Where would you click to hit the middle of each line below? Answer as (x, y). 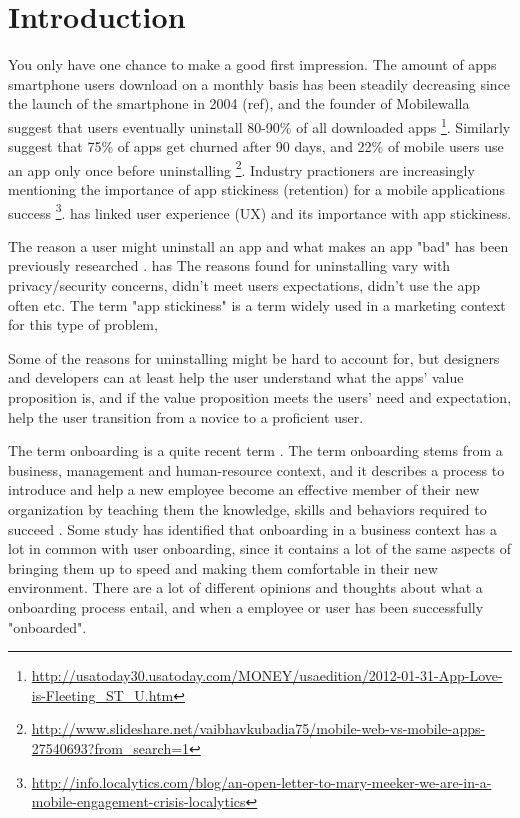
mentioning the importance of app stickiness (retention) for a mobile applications (257, 189)
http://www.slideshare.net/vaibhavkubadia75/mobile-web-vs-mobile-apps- (258, 728)
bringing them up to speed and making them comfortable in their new (223, 567)
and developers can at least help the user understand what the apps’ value (236, 377)
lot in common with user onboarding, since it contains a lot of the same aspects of (259, 548)
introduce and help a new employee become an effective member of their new (244, 489)
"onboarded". (47, 626)
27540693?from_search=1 (110, 747)
